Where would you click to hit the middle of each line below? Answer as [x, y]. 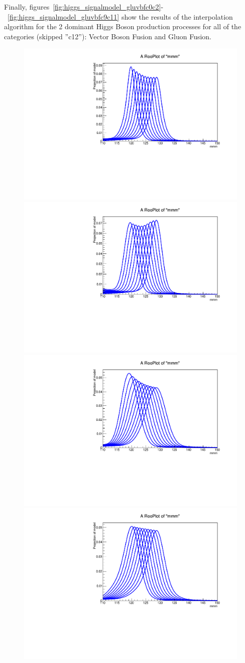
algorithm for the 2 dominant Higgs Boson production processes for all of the [123, 26]
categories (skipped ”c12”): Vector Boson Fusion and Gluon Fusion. [108, 36]
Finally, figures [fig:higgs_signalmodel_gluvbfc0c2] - [84, 7]
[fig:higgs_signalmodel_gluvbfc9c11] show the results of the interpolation [120, 16]
